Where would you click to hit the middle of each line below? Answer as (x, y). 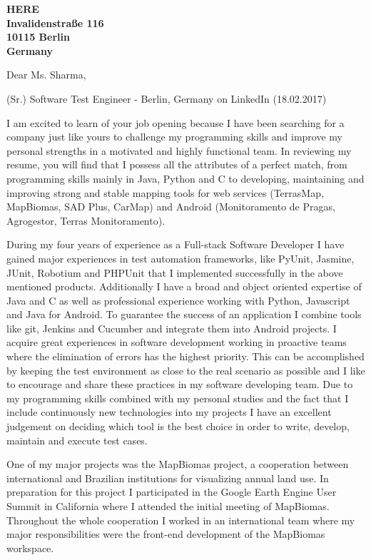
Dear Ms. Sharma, (46, 75)
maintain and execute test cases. (77, 440)
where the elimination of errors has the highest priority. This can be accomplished (185, 356)
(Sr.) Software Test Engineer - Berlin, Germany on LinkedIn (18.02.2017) (167, 98)
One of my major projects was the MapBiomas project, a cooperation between (178, 464)
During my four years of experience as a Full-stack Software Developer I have (176, 244)
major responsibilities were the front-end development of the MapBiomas (166, 534)
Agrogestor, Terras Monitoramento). (86, 220)
